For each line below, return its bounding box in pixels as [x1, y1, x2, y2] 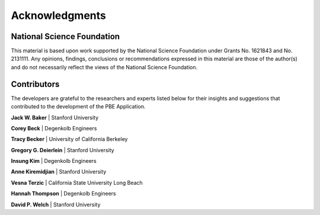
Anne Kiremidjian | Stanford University [11, 168, 107, 175]
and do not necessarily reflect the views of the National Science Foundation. [11, 63, 198, 70]
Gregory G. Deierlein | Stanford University [11, 146, 115, 153]
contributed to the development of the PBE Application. [11, 103, 146, 110]
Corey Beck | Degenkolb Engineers [11, 124, 97, 131]
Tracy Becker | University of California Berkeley [11, 136, 128, 143]
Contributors [11, 79, 60, 89]
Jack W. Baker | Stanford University [11, 114, 99, 121]
